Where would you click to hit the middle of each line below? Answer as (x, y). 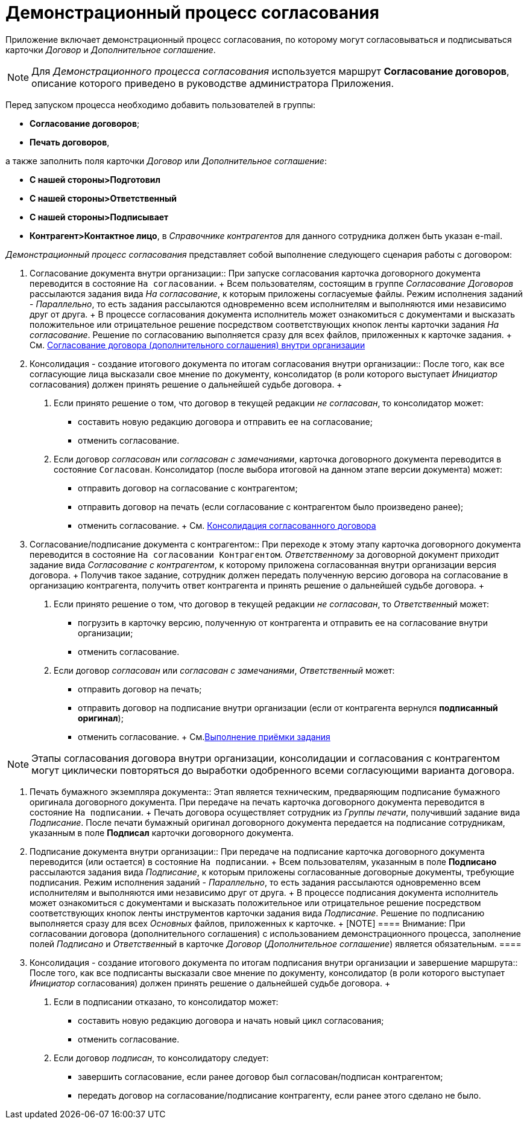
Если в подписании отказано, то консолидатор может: (166, 1001)
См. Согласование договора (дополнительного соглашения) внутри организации (197, 345)
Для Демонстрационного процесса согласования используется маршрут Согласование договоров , (270, 71)
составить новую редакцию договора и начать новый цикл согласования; (231, 1020)
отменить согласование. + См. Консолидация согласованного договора (227, 525)
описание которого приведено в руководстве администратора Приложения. (213, 83)
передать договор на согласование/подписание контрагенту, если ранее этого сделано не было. (279, 1095)
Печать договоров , (70, 142)
